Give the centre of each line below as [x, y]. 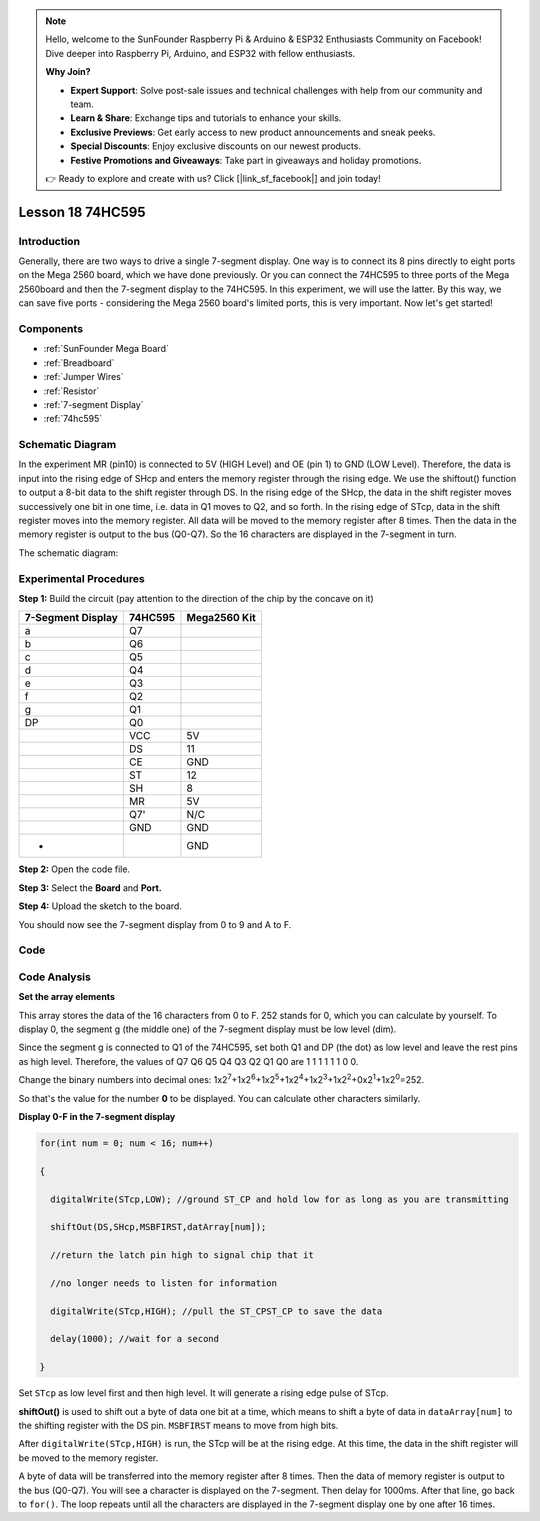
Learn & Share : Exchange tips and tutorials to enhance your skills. [206, 118]
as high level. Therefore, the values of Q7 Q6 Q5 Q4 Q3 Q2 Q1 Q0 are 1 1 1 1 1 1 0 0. [188, 1061]
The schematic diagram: [68, 552]
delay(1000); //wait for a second [135, 1339]
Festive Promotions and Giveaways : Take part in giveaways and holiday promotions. [246, 160]
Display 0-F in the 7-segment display [97, 1116]
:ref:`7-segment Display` [93, 404]
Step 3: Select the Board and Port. [90, 887]
